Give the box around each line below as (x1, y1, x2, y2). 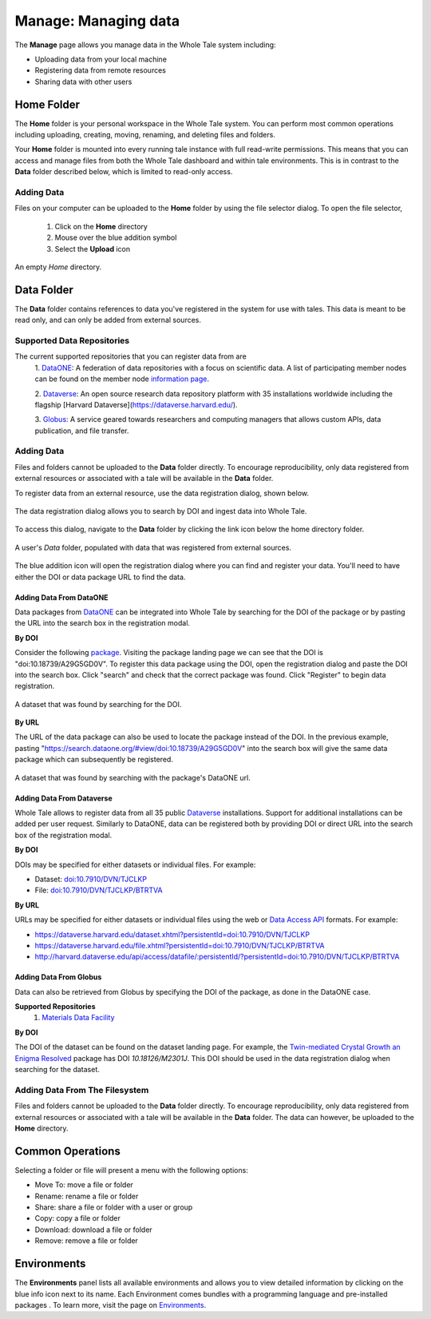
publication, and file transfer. (34, 426, 129, 435)
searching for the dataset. (14, 1065, 100, 1075)
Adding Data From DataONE (14, 592, 109, 602)
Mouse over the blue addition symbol (54, 232, 177, 243)
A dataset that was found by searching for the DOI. (14, 699, 182, 709)
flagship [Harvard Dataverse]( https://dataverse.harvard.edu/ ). (34, 399, 239, 409)
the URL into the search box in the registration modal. (14, 618, 191, 628)
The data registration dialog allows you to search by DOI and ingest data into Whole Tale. (14, 506, 307, 515)
